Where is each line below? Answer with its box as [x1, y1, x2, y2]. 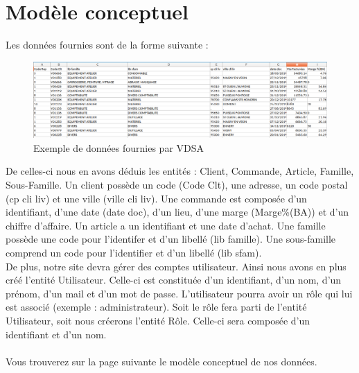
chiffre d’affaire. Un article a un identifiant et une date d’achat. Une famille [6, 218, 326, 232]
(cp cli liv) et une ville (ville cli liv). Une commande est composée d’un [6, 191, 307, 205]
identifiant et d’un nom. [6, 327, 107, 341]
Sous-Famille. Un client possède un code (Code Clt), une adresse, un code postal [6, 177, 348, 192]
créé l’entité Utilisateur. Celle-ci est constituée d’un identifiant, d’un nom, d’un [6, 272, 342, 287]
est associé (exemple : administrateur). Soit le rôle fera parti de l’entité [6, 300, 307, 314]
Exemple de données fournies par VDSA [33, 140, 204, 155]
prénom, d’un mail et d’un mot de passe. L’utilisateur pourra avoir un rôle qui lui [6, 286, 353, 300]
